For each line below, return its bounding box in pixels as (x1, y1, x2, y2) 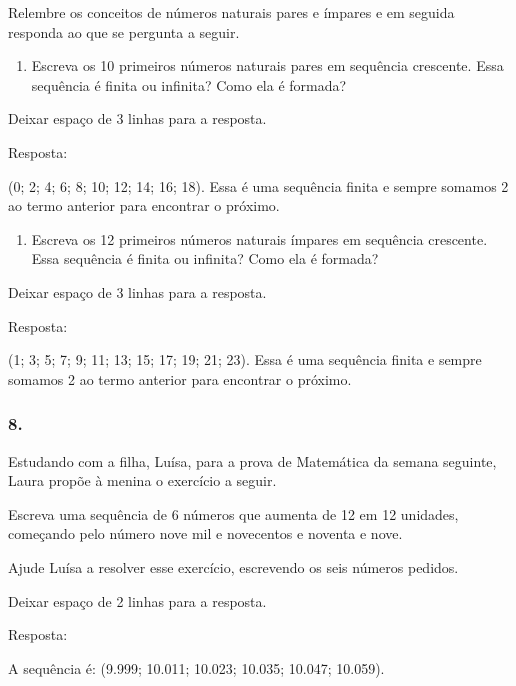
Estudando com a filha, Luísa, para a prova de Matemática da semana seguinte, (8, 450, 497, 471)
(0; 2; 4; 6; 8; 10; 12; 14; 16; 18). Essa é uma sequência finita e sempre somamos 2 (8, 175, 509, 196)
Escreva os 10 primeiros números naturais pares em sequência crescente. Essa (31, 55, 504, 76)
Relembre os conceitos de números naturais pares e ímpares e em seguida (8, 2, 455, 22)
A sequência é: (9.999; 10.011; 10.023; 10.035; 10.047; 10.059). (8, 657, 385, 678)
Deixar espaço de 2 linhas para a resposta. (8, 590, 267, 611)
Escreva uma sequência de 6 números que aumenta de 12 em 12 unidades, (8, 503, 459, 524)
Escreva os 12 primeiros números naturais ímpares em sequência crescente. (31, 228, 488, 249)
